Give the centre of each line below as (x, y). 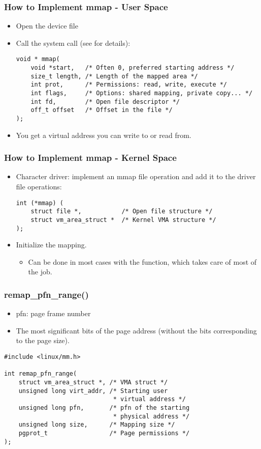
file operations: (39, 187)
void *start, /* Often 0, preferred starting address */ (133, 68)
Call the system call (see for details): (73, 43)
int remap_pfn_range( (41, 374)
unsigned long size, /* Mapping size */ (97, 425)
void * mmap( (38, 59)
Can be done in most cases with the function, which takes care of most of (142, 261)
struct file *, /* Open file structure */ (122, 212)
